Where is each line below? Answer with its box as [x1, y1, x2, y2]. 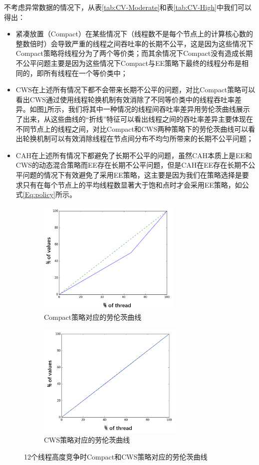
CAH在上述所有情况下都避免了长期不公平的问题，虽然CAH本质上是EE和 [15, 150, 253, 160]
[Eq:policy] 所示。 [22, 189, 76, 200]
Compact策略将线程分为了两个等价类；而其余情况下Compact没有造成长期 [15, 48, 253, 58]
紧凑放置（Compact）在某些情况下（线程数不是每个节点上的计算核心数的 [15, 28, 254, 39]
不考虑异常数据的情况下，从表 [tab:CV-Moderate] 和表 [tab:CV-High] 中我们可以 [4, 2, 252, 12]
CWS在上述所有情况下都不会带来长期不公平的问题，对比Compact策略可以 [15, 84, 256, 95]
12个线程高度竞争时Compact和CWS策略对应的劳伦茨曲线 [24, 451, 208, 462]
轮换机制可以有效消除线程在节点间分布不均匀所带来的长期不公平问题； [22, 133, 254, 144]
